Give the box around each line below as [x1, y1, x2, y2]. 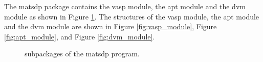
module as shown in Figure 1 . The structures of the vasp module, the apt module [4, 11, 259, 22]
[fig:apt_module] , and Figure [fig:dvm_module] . [4, 31, 155, 42]
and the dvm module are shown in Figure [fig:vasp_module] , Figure [4, 21, 217, 32]
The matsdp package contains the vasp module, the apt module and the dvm [4, 1, 246, 11]
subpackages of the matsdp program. [25, 48, 140, 59]
